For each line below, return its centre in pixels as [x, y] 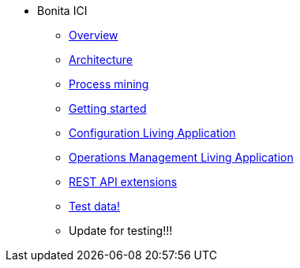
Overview [94, 35]
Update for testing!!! [121, 231]
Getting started [108, 108]
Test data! [94, 206]
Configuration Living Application [152, 133]
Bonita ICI [62, 11]
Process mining [109, 84]
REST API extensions [123, 182]
